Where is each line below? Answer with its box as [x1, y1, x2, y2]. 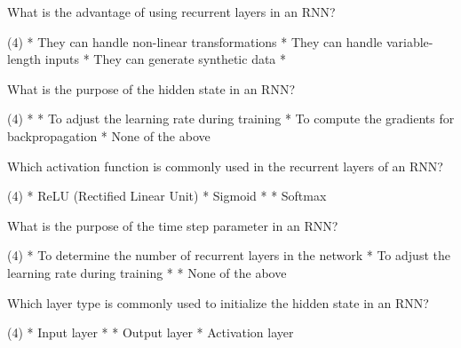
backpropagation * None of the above [7, 126, 211, 145]
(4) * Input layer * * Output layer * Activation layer [7, 323, 294, 342]
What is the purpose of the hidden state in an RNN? [7, 79, 296, 98]
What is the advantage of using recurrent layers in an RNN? [7, 3, 336, 20]
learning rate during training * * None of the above [7, 263, 287, 281]
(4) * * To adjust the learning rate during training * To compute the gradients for [7, 109, 455, 128]
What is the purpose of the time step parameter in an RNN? [7, 216, 338, 234]
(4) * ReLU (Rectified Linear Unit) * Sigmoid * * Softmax [7, 186, 327, 205]
